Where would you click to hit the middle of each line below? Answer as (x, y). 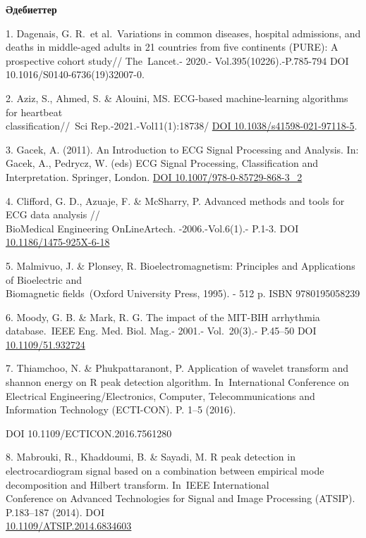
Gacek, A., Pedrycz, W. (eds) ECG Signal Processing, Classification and (162, 163)
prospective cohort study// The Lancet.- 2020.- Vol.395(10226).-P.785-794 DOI (177, 60)
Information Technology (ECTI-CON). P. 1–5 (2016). (121, 409)
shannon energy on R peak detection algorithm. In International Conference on (177, 382)
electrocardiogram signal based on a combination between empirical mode (165, 471)
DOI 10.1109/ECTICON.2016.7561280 (89, 433)
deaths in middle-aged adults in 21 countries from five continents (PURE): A (172, 47)
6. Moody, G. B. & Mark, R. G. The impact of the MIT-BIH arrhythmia (163, 317)
